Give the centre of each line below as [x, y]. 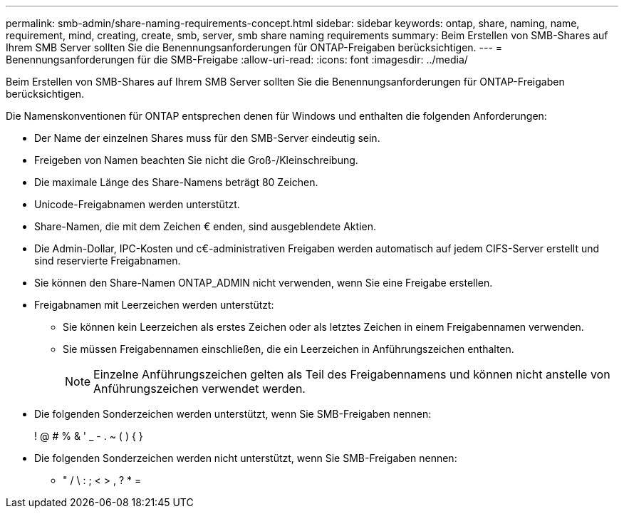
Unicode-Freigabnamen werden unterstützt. [137, 204]
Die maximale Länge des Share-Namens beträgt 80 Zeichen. [176, 182]
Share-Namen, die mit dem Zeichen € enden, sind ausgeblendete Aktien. [205, 226]
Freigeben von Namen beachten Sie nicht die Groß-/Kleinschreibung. [196, 160]
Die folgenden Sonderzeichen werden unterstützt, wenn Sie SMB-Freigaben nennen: [233, 414]
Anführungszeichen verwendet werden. [199, 389]
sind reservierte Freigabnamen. [108, 261]
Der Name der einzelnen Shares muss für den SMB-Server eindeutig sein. [207, 138]
